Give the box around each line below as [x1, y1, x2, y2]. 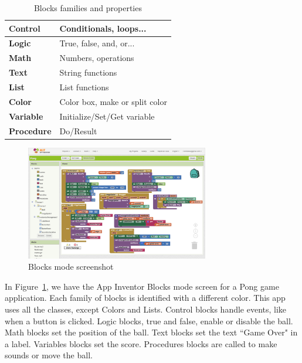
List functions [59, 80, 109, 93]
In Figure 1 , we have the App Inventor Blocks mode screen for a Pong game [5, 280, 279, 292]
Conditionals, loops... [59, 22, 147, 34]
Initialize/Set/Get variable [59, 110, 155, 122]
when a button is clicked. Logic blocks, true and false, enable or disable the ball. [5, 314, 293, 327]
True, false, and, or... [59, 37, 135, 49]
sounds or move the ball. [5, 349, 93, 361]
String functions [59, 66, 117, 79]
